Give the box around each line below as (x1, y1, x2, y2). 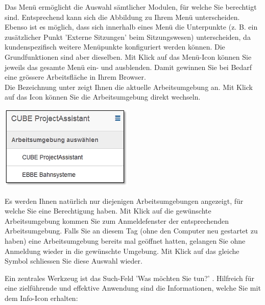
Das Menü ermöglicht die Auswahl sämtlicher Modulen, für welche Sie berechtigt (5, 2, 257, 12)
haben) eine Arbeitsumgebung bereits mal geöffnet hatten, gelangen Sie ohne (5, 236, 246, 246)
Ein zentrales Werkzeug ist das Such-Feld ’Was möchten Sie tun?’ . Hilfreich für (5, 272, 254, 283)
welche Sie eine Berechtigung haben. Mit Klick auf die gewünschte (5, 205, 211, 216)
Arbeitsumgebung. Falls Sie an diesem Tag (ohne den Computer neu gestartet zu (5, 225, 258, 236)
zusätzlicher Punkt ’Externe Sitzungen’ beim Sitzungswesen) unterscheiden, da (5, 31, 251, 42)
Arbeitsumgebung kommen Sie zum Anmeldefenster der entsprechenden (5, 215, 229, 226)
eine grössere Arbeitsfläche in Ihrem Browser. (5, 72, 146, 82)
